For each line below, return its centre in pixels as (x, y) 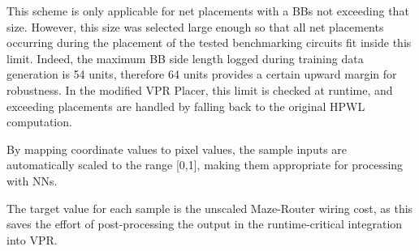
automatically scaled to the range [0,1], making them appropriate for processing (205, 165)
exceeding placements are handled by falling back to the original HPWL (186, 106)
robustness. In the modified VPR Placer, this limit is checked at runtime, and (200, 89)
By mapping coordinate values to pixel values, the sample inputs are (177, 149)
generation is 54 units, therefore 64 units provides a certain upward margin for (202, 74)
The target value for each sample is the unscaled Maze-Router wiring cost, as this (210, 208)
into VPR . (32, 239)
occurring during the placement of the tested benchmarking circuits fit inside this (209, 43)
